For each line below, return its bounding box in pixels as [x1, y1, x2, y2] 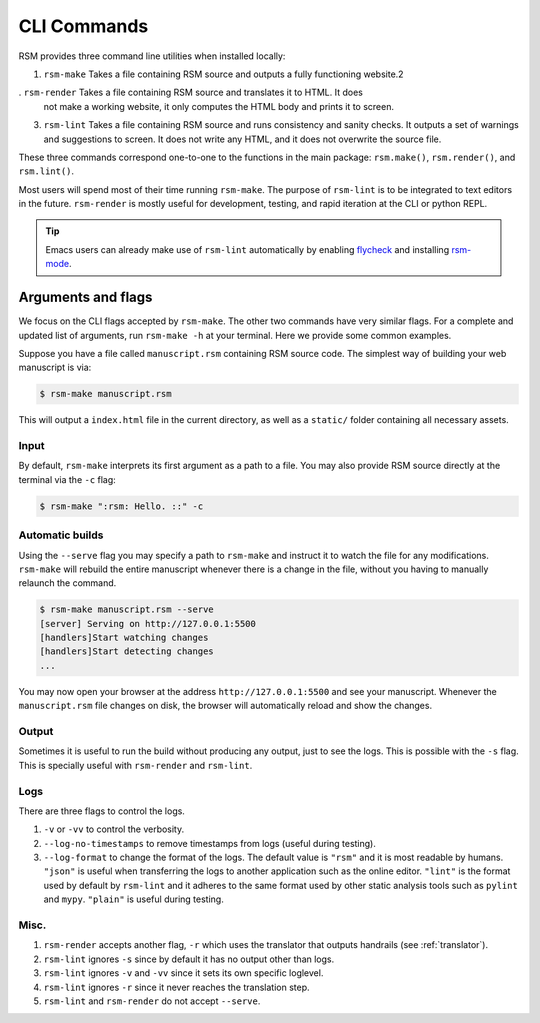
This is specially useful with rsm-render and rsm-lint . [18, 759, 253, 771]
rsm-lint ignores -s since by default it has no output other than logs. [43, 953, 335, 965]
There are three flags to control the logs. [18, 805, 185, 817]
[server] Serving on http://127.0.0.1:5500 [39, 618, 257, 629]
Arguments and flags [18, 289, 153, 306]
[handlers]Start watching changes [39, 632, 209, 644]
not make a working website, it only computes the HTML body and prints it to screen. [43, 100, 395, 112]
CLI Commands [18, 15, 149, 37]
